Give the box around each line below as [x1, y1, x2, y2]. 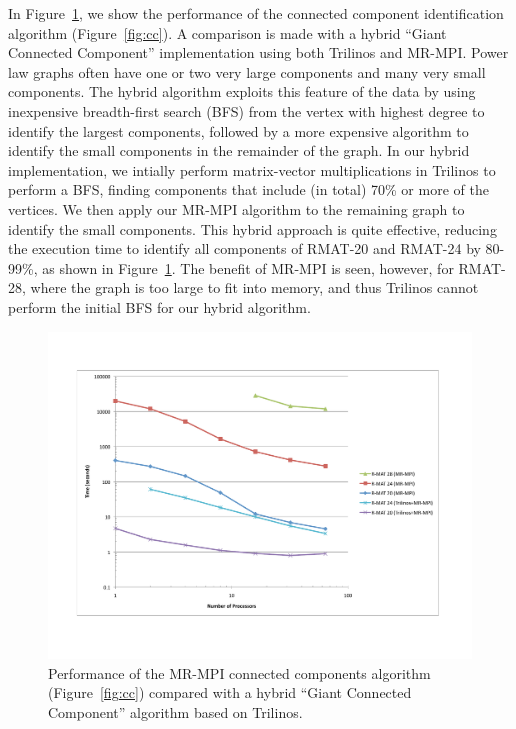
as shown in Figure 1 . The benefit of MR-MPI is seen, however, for [42, 257, 454, 278]
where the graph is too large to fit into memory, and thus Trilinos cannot [30, 277, 479, 298]
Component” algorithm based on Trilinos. [48, 701, 303, 722]
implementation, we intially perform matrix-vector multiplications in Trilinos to [8, 159, 496, 180]
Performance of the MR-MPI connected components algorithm [48, 662, 431, 683]
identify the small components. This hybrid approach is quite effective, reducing [8, 218, 497, 239]
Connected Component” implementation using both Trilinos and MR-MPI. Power [8, 42, 509, 63]
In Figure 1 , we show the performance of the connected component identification [8, 3, 504, 23]
